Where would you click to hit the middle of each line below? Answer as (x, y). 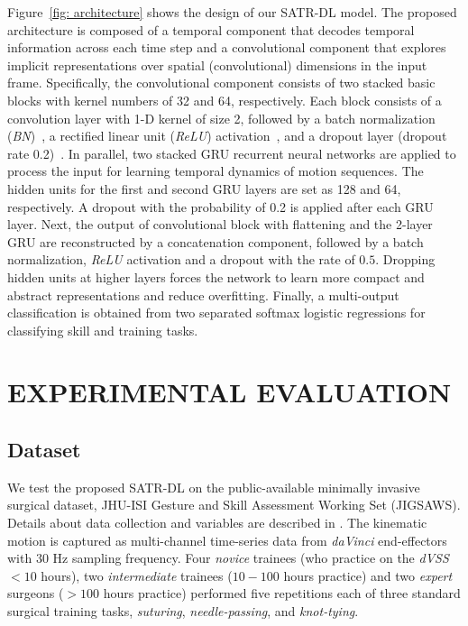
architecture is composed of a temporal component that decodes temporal (211, 29)
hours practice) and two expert (368, 575)
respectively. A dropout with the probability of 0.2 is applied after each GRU (220, 206)
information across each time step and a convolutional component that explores (227, 47)
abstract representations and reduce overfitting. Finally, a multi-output (203, 295)
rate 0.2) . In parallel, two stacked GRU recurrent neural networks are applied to (232, 153)
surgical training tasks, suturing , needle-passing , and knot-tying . (183, 611)
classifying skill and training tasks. (103, 330)
